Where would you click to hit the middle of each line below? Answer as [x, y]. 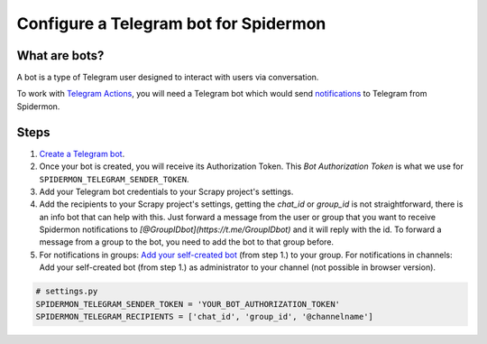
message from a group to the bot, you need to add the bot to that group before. [186, 242]
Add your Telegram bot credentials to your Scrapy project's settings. [166, 191]
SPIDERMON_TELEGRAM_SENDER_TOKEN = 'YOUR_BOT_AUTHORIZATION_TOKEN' [188, 304]
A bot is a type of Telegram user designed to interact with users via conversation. [168, 78]
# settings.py [67, 292]
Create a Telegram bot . [82, 153]
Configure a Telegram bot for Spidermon [171, 23]
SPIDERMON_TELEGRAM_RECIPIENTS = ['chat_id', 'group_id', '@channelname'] [205, 317]
